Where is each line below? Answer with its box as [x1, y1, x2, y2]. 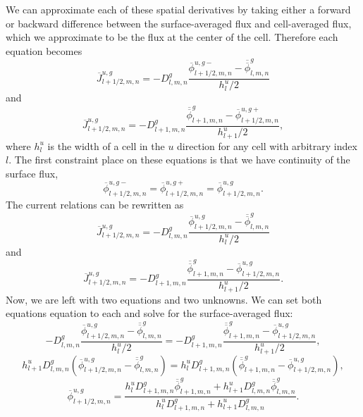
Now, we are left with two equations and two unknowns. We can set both [6, 292, 322, 306]
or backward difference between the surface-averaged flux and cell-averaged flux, [6, 15, 352, 30]
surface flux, [6, 166, 59, 180]
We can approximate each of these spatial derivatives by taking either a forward [6, 2, 351, 16]
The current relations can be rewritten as [6, 197, 184, 211]
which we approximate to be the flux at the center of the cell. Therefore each [6, 30, 338, 44]
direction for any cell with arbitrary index [177, 138, 357, 153]
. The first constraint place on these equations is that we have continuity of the [8, 152, 350, 167]
